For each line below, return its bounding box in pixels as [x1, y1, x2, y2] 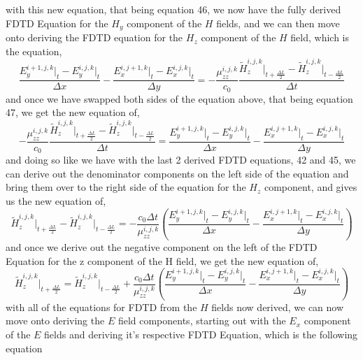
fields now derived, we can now [211, 299, 344, 314]
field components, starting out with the [118, 313, 286, 328]
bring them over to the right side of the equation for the [6, 180, 246, 194]
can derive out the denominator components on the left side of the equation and [6, 166, 349, 180]
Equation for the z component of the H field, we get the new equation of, [6, 253, 319, 268]
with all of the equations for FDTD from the [6, 299, 197, 314]
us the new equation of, [6, 193, 106, 208]
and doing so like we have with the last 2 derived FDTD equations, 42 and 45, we [6, 152, 356, 167]
